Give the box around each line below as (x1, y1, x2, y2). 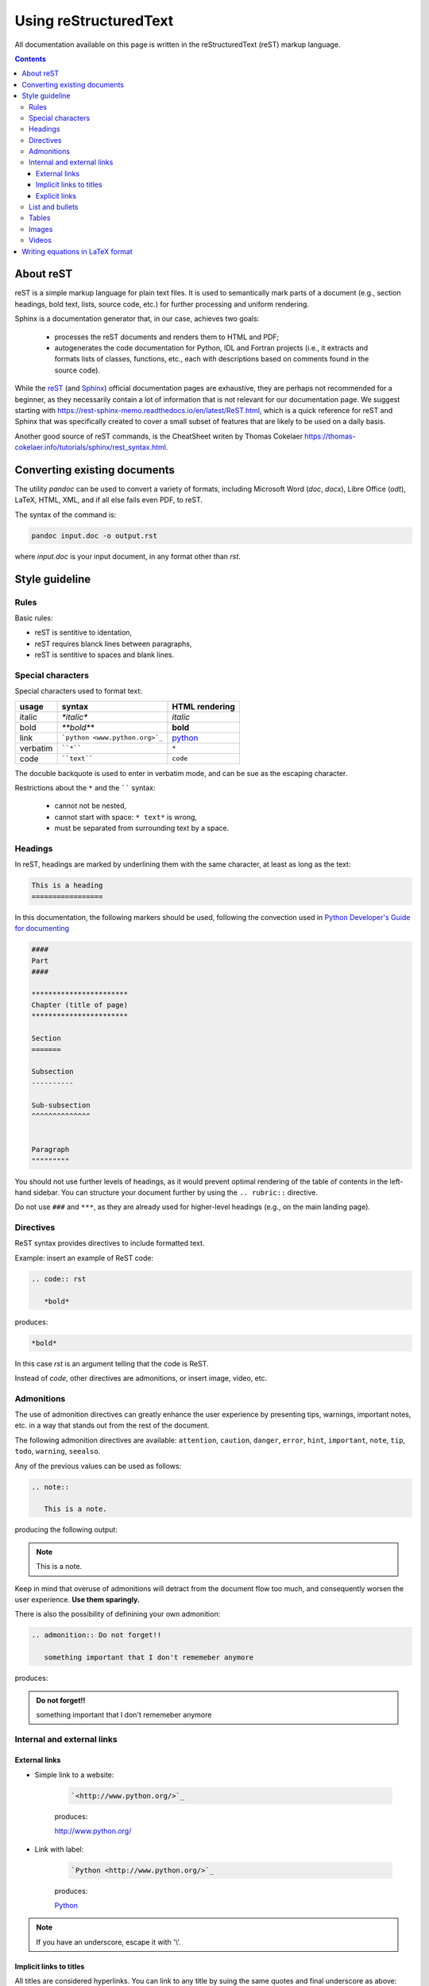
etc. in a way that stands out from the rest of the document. (14, 1420, 210, 1430)
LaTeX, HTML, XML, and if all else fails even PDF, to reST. (14, 495, 203, 504)
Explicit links (36, 191, 77, 200)
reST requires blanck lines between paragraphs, (34, 639, 192, 648)
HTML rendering (172, 701, 236, 712)
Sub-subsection (31, 1100, 91, 1110)
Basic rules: (14, 612, 53, 623)
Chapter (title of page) (31, 1001, 129, 1010)
